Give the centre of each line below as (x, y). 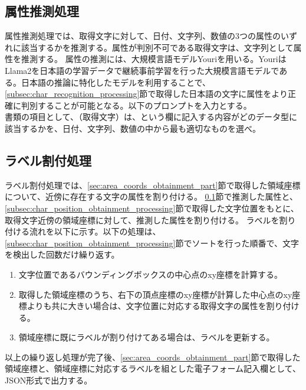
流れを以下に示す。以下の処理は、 (95, 231)
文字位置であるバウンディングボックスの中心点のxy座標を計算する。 (151, 274)
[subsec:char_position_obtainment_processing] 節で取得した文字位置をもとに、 (152, 208)
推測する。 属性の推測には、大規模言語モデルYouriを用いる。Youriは (154, 59)
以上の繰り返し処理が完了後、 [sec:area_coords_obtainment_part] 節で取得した (153, 357)
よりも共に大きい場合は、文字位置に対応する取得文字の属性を (147, 306)
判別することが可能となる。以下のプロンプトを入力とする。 (136, 105)
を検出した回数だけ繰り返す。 (62, 254)
